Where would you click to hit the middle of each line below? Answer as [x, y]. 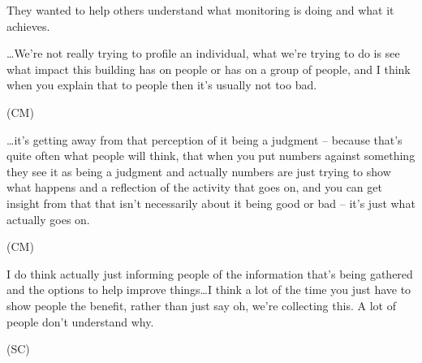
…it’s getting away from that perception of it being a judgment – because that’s [205, 139]
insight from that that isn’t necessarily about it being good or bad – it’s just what [211, 203]
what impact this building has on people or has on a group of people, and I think [209, 69]
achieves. [28, 26]
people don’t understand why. [80, 321]
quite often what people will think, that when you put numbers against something [211, 156]
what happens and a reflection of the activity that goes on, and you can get [194, 187]
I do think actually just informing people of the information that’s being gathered [210, 273]
